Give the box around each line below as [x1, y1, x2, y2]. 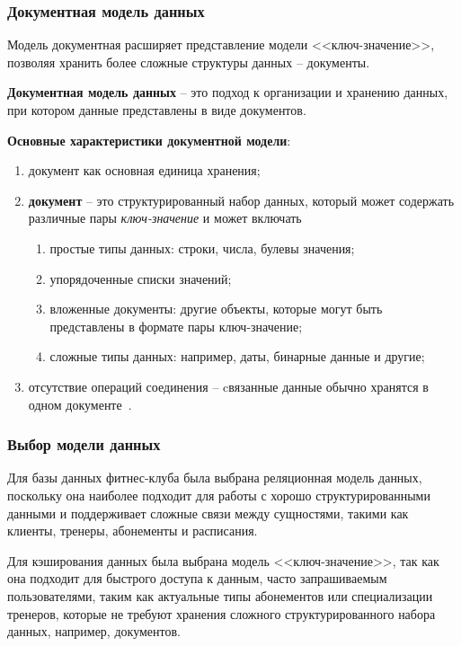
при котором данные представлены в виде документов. [7, 101, 306, 119]
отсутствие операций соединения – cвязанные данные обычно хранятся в [28, 376, 429, 395]
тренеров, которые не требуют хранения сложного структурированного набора [7, 604, 436, 623]
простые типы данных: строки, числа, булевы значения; [49, 238, 355, 257]
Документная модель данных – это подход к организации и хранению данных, [7, 83, 448, 102]
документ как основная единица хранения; [28, 161, 261, 180]
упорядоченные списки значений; [49, 269, 232, 288]
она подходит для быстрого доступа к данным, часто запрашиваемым [7, 569, 387, 588]
